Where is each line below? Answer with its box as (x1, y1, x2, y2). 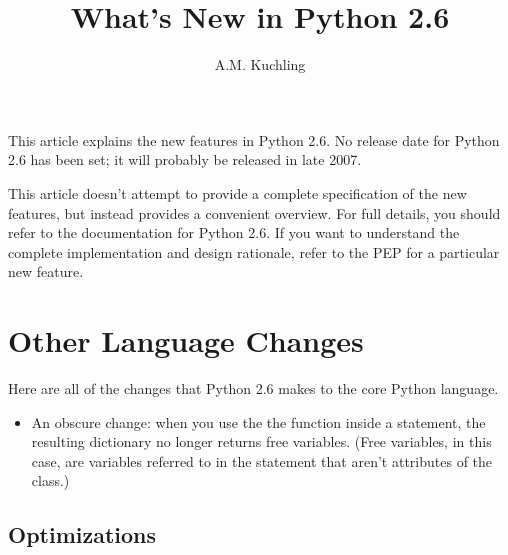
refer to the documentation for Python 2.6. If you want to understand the (8, 222, 460, 243)
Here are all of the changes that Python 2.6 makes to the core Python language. (8, 378, 499, 398)
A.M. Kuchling (214, 54, 306, 75)
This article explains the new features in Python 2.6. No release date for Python (8, 129, 500, 150)
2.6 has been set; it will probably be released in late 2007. (8, 149, 362, 170)
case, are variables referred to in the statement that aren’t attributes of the (31, 450, 493, 471)
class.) (31, 470, 70, 491)
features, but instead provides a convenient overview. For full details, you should (8, 202, 501, 223)
